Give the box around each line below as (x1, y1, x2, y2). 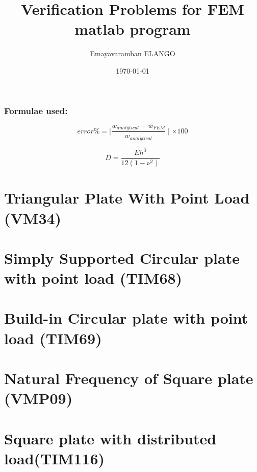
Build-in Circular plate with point (4, 307, 248, 328)
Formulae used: (4, 104, 68, 117)
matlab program (74, 18, 191, 39)
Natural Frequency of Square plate (4, 368, 253, 389)
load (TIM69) (4, 327, 102, 348)
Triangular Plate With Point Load (4, 187, 250, 208)
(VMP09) (4, 388, 73, 409)
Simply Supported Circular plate (4, 247, 240, 268)
